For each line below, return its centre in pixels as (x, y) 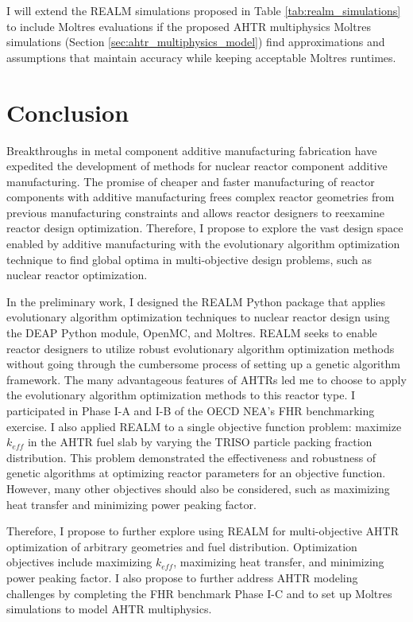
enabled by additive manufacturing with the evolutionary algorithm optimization (203, 244)
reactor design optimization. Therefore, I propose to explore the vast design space (205, 228)
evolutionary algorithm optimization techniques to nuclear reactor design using (198, 317)
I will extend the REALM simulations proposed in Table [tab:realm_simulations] (204, 10)
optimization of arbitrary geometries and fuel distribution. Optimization (182, 546)
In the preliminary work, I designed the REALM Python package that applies (196, 301)
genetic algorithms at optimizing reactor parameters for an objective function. (196, 473)
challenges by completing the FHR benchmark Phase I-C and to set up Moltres (199, 593)
